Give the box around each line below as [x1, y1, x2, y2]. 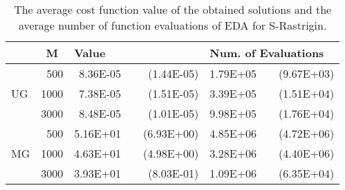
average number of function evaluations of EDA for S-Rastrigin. [18, 17, 327, 33]
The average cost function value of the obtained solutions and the [14, 1, 332, 17]
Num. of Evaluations [209, 45, 324, 61]
